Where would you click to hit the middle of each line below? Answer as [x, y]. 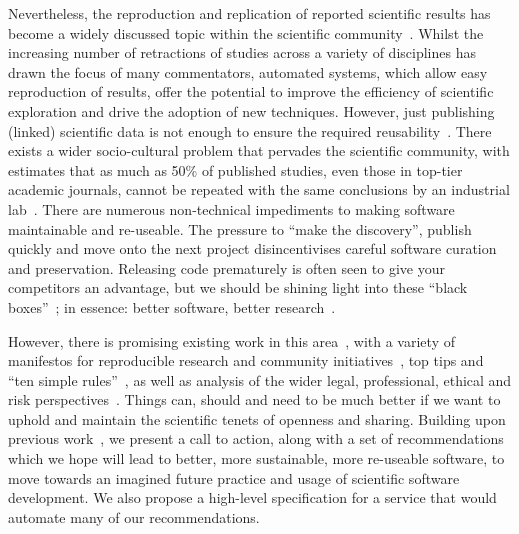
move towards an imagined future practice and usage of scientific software [234, 477]
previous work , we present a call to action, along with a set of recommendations [256, 438]
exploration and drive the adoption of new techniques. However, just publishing [251, 110]
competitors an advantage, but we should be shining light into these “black [238, 287]
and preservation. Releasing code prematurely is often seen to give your [227, 267]
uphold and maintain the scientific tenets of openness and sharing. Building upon [257, 418]
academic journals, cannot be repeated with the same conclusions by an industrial [259, 189]
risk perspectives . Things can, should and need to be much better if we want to [254, 399]
